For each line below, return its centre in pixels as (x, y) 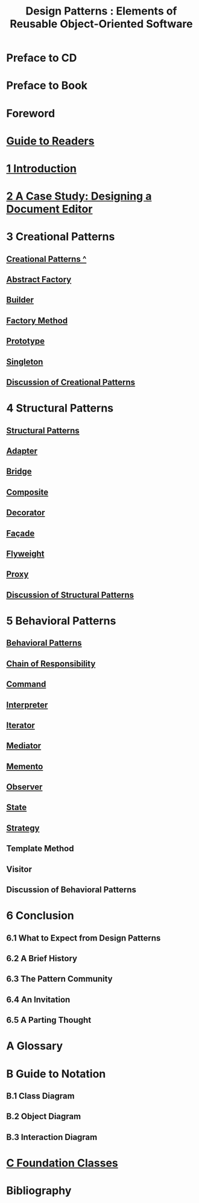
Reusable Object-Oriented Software (101, 24)
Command (26, 684)
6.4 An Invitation (38, 1000)
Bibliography (39, 1191)
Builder (20, 300)
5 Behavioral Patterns (61, 621)
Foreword (31, 113)
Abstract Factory (39, 280)
